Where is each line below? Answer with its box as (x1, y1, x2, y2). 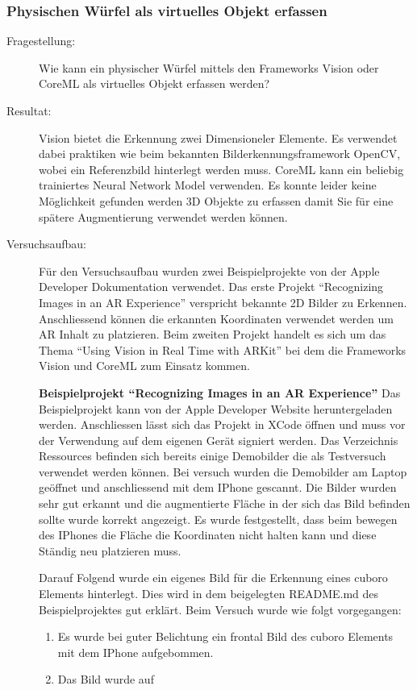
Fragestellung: (6, 32, 76, 49)
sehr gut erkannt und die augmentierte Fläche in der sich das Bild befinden (39, 495, 411, 512)
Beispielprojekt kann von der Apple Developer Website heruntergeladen (39, 400, 393, 417)
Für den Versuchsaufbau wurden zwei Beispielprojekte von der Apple (39, 262, 380, 279)
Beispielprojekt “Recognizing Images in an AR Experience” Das (39, 384, 401, 401)
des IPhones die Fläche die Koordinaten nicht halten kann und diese (39, 526, 377, 543)
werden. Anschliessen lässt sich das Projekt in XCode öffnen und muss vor (39, 416, 406, 433)
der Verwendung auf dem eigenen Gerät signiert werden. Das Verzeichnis (39, 431, 398, 448)
